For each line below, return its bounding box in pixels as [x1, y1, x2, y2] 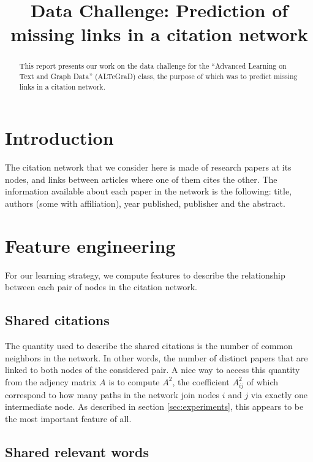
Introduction [5, 125, 114, 150]
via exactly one [251, 388, 307, 401]
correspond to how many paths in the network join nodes [5, 388, 219, 401]
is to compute [108, 375, 160, 388]
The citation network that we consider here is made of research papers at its [5, 161, 292, 174]
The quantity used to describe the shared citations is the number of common [5, 339, 293, 352]
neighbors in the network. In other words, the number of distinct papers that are [5, 351, 308, 364]
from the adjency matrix [5, 375, 97, 388]
